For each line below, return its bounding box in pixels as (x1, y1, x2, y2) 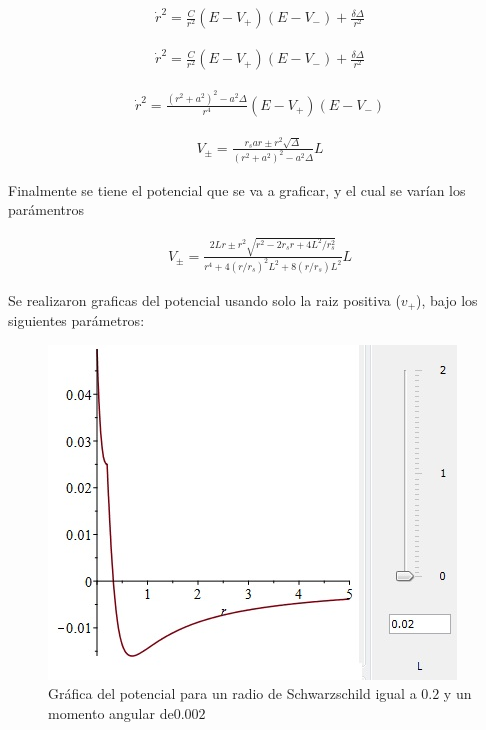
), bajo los (416, 289, 478, 310)
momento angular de (48, 702, 174, 723)
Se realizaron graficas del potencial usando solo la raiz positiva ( (8, 289, 401, 310)
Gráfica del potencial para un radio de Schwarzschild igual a (48, 683, 417, 704)
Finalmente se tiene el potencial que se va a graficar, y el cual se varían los (8, 179, 466, 200)
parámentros (8, 199, 84, 220)
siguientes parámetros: (8, 310, 145, 331)
